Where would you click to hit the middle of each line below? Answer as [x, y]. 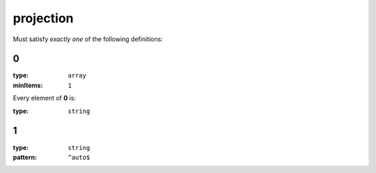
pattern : [25, 157]
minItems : [28, 85]
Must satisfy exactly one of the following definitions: [88, 39]
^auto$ [79, 157]
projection [43, 18]
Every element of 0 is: [45, 98]
